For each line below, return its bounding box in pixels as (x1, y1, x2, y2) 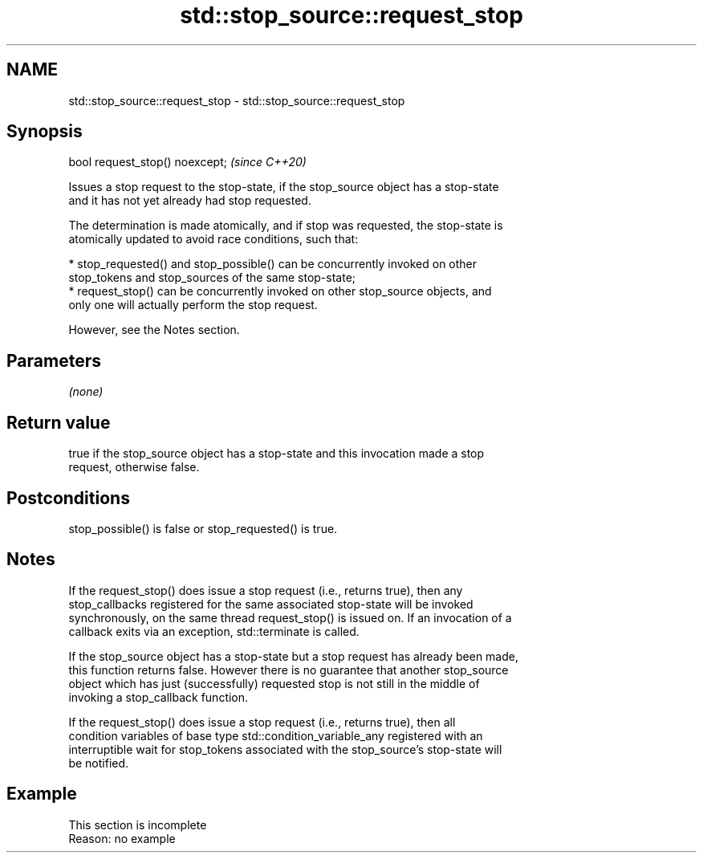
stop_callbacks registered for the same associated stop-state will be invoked (68, 596, 473, 611)
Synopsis (6, 121, 83, 142)
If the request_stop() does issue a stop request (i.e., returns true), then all (68, 714, 456, 729)
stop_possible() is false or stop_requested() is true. (68, 521, 338, 535)
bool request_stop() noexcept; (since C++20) (68, 155, 307, 169)
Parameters (6, 350, 101, 371)
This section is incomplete (68, 817, 207, 832)
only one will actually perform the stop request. (68, 298, 318, 312)
